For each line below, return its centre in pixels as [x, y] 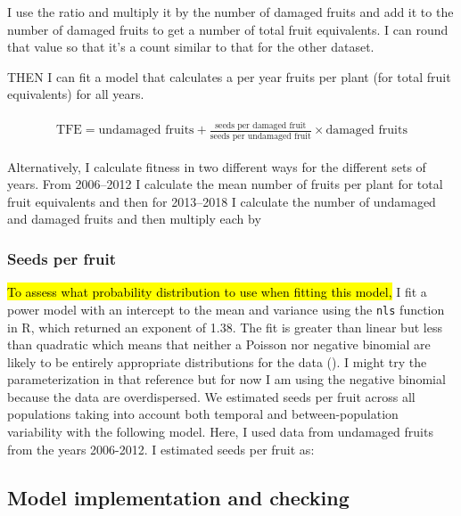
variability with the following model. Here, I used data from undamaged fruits [220, 432]
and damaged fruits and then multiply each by [134, 219]
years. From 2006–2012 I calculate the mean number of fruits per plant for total [225, 184]
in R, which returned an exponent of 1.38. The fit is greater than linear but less [225, 327]
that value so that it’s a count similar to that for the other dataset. [191, 47]
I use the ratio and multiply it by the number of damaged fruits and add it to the [230, 12]
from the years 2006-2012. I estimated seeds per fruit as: [161, 449]
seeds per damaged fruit [261, 126]
